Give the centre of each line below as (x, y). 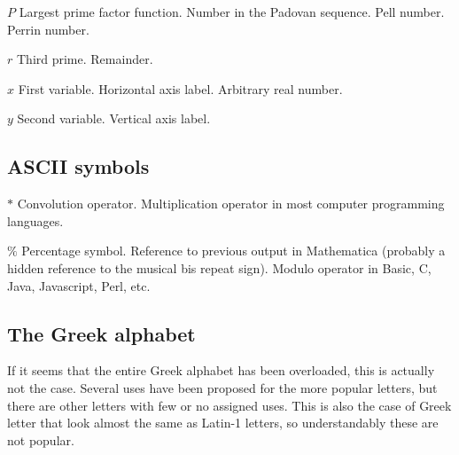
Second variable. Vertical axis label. (114, 118)
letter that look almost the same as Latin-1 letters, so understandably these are (223, 423)
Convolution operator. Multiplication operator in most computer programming (231, 204)
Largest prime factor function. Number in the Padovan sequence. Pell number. (232, 12)
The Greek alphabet (101, 333)
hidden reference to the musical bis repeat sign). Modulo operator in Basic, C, (219, 267)
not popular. (41, 439)
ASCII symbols (78, 166)
